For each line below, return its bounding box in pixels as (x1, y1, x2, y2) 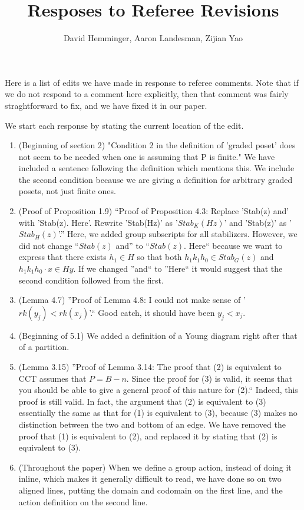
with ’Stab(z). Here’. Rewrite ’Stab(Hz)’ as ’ (18, 216, 178, 228)
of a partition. (18, 341, 70, 353)
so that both (137, 251, 182, 263)
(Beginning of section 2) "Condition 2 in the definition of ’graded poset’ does (18, 139, 296, 151)
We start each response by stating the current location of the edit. (5, 119, 244, 131)
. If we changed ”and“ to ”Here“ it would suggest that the (73, 262, 283, 275)
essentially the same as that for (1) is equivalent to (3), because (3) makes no (18, 406, 298, 419)
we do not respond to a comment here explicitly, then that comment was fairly (5, 88, 289, 100)
